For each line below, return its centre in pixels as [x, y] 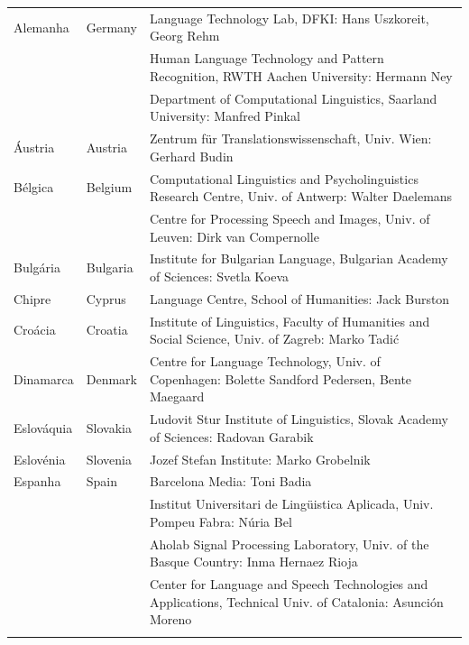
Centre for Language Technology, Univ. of [265, 361]
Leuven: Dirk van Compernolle [234, 236]
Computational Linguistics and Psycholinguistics [284, 178]
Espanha [37, 481]
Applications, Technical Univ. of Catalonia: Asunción [297, 601]
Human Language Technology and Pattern [267, 58]
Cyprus [106, 298]
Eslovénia [40, 459]
